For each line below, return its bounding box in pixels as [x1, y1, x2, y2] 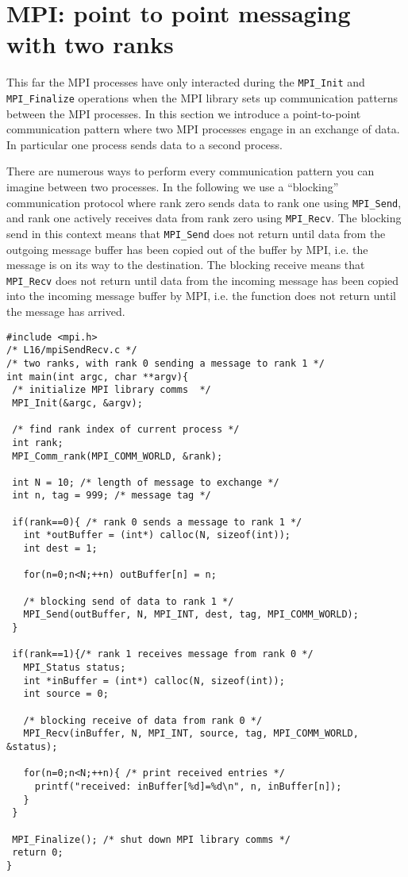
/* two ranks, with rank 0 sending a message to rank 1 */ [6, 357, 325, 369]
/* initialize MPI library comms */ [12, 384, 211, 396]
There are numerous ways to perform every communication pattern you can [6, 163, 375, 179]
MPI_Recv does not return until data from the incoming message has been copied [6, 271, 399, 288]
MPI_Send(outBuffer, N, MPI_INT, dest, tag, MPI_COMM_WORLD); [23, 609, 359, 621]
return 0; [12, 847, 64, 859]
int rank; [12, 437, 64, 448]
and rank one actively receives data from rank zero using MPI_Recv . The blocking [6, 210, 402, 226]
